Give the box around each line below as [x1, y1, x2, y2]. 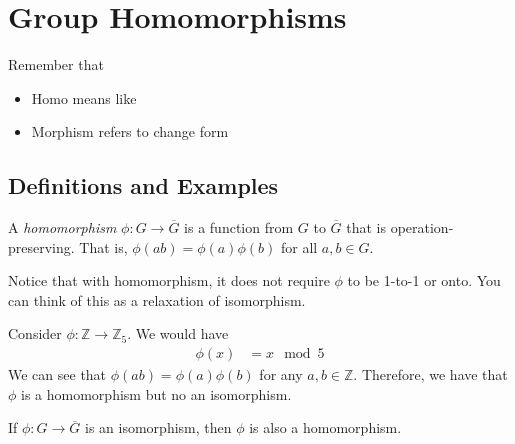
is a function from [184, 217, 294, 238]
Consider [8, 323, 62, 344]
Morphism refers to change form [31, 121, 229, 142]
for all [280, 236, 318, 257]
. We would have [127, 323, 229, 344]
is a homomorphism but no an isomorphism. [21, 383, 292, 404]
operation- [390, 217, 454, 238]
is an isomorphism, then [85, 417, 232, 438]
